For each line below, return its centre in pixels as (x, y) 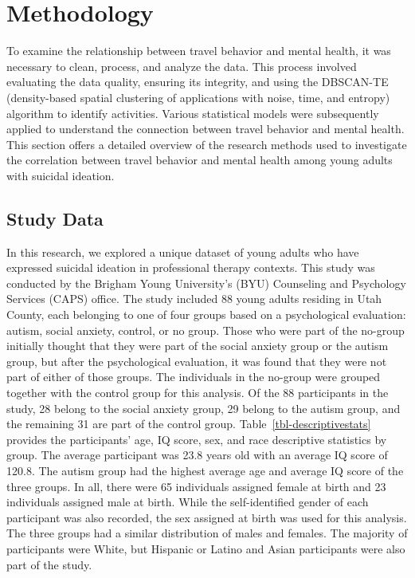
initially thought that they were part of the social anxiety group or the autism (198, 346)
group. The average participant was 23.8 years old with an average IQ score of (197, 455)
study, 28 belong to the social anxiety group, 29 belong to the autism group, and (204, 408)
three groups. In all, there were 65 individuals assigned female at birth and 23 (196, 486)
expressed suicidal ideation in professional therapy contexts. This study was (191, 267)
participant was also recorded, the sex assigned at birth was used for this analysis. (207, 517)
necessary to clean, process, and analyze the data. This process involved (182, 66)
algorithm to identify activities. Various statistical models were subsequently (193, 113)
